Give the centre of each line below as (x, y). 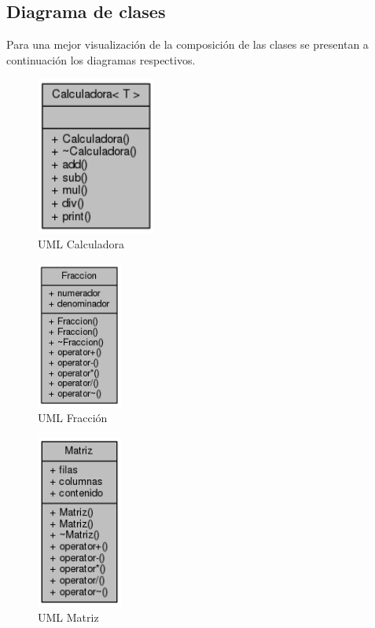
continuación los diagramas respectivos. (101, 59)
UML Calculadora (81, 244)
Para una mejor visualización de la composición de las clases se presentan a (187, 44)
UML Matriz (68, 617)
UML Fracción (73, 418)
